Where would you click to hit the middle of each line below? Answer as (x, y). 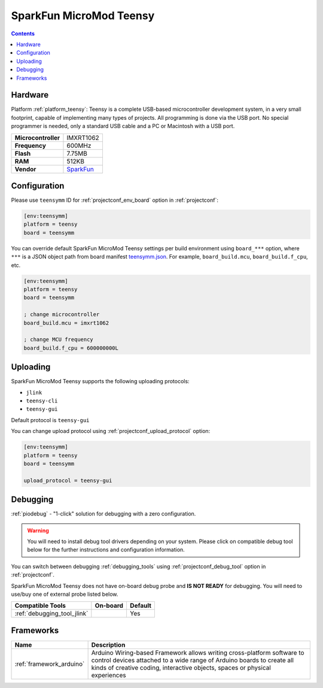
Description (108, 645)
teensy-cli (42, 401)
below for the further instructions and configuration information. (106, 550)
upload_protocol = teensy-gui (68, 480)
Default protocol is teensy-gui (50, 420)
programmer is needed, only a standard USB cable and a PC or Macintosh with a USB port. (123, 126)
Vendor (25, 169)
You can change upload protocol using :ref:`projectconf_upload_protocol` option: (111, 431)
